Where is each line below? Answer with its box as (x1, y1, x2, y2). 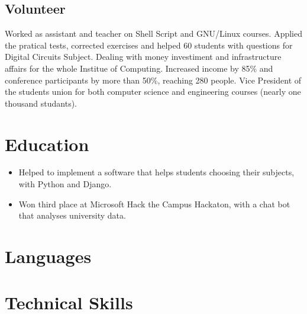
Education (5, 132, 89, 156)
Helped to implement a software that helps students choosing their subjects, (18, 166, 295, 178)
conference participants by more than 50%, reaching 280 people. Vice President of (5, 73, 302, 86)
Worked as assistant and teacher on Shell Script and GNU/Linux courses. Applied (5, 27, 302, 40)
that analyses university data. (18, 209, 126, 222)
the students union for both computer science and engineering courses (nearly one (5, 85, 301, 98)
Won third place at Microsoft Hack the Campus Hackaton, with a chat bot (18, 197, 290, 210)
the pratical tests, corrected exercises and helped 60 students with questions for (5, 39, 293, 51)
